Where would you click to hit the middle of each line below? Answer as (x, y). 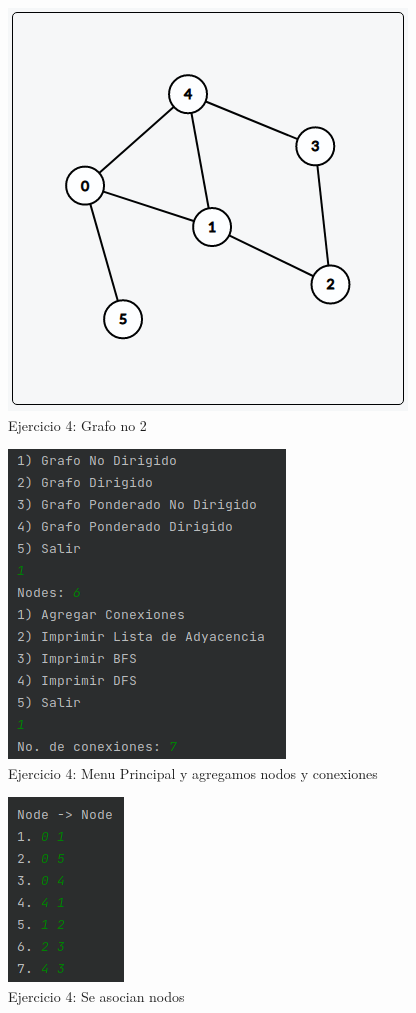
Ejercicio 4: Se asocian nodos (96, 995)
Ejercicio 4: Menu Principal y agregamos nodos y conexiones (193, 772)
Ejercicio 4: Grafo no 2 (77, 424)
